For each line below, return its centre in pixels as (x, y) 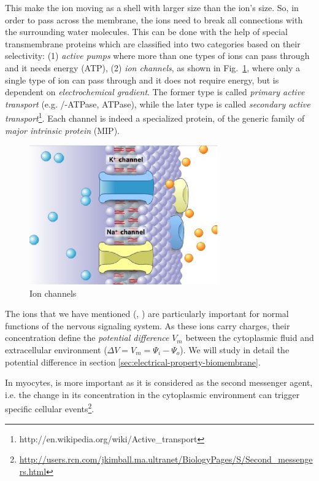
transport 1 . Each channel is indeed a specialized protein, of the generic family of (155, 117)
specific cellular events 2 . (50, 408)
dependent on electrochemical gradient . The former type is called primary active (155, 92)
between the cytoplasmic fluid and (250, 338)
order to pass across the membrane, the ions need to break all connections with (154, 19)
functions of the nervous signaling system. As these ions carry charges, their (148, 325)
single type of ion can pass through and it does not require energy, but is (142, 80)
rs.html (33, 471)
